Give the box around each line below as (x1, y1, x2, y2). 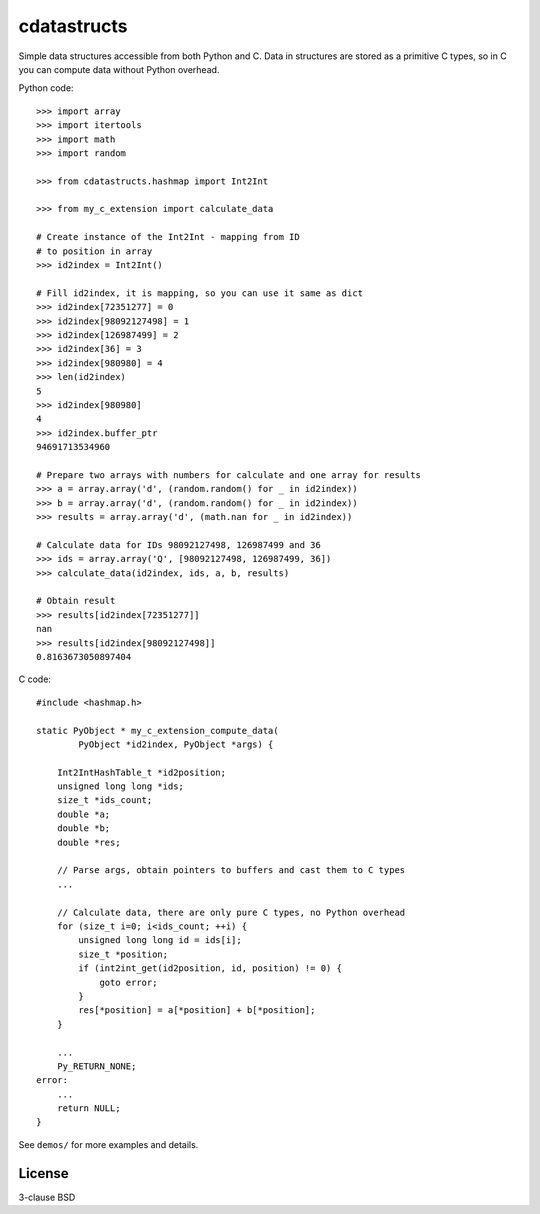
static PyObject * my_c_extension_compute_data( (36, 725, 279, 736)
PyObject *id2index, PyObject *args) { (78, 738, 274, 750)
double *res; (56, 836, 121, 848)
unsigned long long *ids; (56, 781, 185, 792)
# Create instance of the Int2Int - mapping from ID (36, 231, 300, 243)
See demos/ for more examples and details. (18, 1138, 199, 1150)
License (18, 1165, 69, 1182)
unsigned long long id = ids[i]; (78, 935, 242, 946)
